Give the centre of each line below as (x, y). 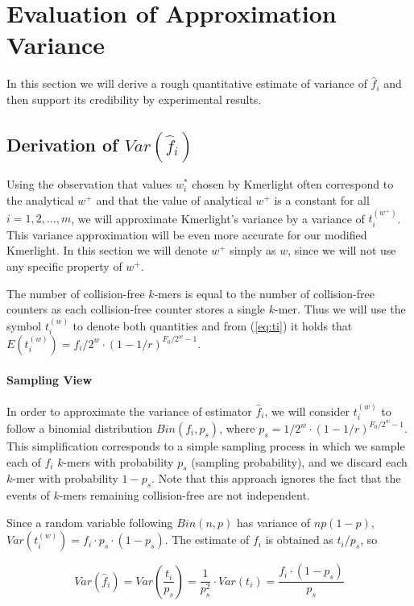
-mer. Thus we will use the (340, 309)
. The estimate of (207, 540)
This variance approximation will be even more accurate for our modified (187, 234)
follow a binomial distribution (80, 428)
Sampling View (50, 379)
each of (24, 461)
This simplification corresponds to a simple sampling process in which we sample (206, 446)
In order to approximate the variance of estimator (129, 411)
